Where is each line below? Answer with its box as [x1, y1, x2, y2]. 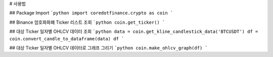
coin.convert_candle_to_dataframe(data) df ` [9, 36, 124, 41]
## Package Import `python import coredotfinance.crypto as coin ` [9, 10, 173, 16]
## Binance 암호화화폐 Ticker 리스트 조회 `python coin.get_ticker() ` [9, 19, 165, 25]
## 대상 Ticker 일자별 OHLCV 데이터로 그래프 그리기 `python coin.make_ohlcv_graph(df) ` [9, 44, 208, 50]
